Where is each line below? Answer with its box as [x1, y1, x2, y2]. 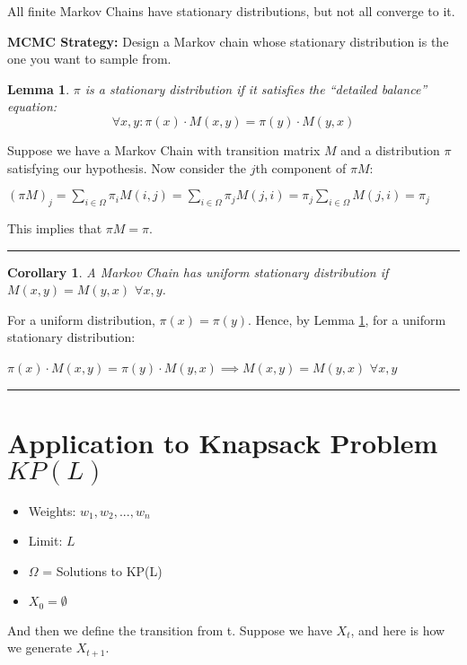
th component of [255, 158, 347, 177]
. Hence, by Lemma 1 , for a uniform [248, 310, 446, 328]
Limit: [28, 531, 63, 550]
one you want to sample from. [7, 49, 172, 68]
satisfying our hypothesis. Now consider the [7, 158, 247, 177]
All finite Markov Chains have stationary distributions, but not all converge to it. [7, 2, 455, 20]
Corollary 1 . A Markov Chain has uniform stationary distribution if [7, 262, 389, 281]
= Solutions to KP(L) [42, 561, 163, 580]
